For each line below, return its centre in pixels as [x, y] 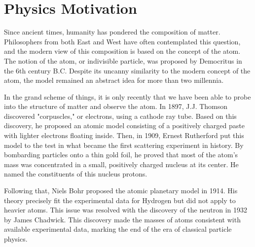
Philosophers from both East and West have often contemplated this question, [122, 41]
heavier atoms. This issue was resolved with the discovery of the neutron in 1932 [126, 210]
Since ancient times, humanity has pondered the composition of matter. [112, 32]
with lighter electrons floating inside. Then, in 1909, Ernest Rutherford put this [124, 135]
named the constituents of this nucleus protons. [76, 174]
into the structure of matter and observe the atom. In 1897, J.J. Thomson [116, 106]
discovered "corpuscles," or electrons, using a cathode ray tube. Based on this [120, 116]
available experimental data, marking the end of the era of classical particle [118, 229]
